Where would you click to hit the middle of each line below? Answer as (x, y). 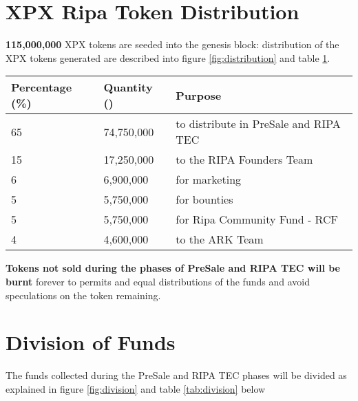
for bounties (204, 199)
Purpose (199, 95)
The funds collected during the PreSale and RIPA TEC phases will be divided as (176, 375)
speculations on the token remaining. (83, 295)
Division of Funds (91, 342)
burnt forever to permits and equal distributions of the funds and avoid (158, 281)
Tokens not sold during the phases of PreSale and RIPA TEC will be (173, 268)
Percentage (42, 87)
